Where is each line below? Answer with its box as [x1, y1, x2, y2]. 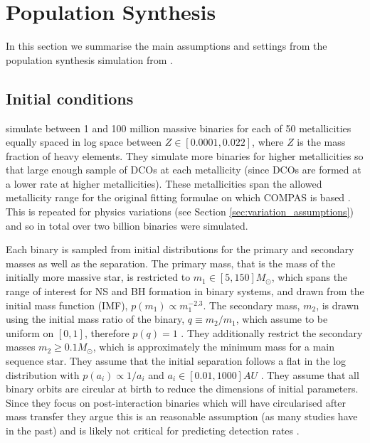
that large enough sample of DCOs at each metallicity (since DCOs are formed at [6, 162, 361, 177]
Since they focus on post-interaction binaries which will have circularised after [6, 395, 347, 410]
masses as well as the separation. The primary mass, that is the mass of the [6, 255, 336, 270]
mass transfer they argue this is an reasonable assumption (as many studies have [6, 409, 358, 424]
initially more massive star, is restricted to [6, 269, 191, 284]
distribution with [6, 367, 80, 382]
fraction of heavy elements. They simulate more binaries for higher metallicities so [6, 148, 364, 163]
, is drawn [316, 297, 359, 312]
